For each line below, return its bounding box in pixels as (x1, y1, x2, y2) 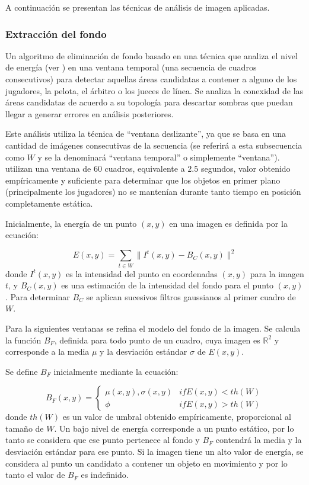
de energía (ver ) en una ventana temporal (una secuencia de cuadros (5, 61, 257, 73)
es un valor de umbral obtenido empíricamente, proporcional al (62, 410, 292, 423)
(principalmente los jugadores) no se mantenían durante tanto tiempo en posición (5, 185, 301, 198)
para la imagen (250, 267, 304, 280)
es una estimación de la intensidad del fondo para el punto (61, 279, 274, 291)
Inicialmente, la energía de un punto (5, 217, 137, 229)
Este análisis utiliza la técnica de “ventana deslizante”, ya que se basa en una (5, 127, 286, 140)
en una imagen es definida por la (169, 217, 288, 229)
